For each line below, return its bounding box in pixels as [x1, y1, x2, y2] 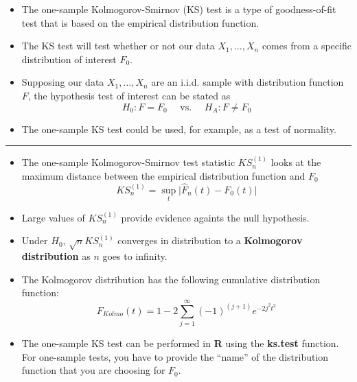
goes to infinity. [102, 249, 168, 263]
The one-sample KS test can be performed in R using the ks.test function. [21, 336, 339, 350]
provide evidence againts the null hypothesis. [121, 210, 310, 224]
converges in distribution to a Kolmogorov [117, 233, 303, 248]
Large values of [21, 210, 85, 224]
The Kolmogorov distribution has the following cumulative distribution [21, 272, 321, 286]
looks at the [270, 155, 321, 169]
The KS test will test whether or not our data [21, 38, 215, 53]
